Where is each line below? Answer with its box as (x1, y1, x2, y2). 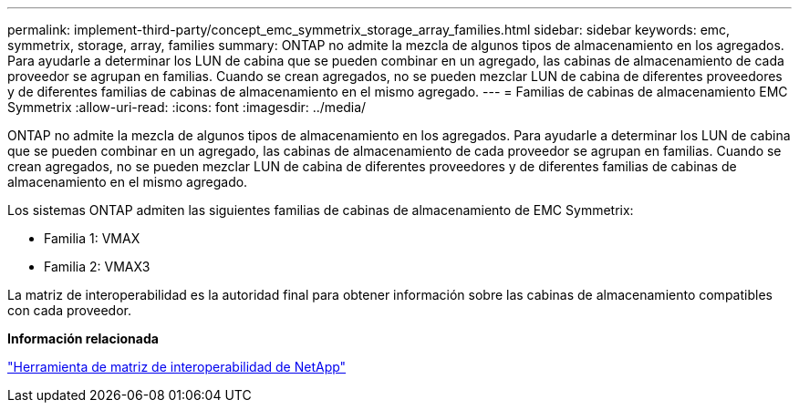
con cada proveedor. (7, 302, 132, 318)
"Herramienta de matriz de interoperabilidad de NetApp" (7, 359, 347, 374)
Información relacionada (7, 331, 159, 346)
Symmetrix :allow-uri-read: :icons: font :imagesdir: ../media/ (7, 99, 367, 115)
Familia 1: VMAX (44, 231, 140, 246)
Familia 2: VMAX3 (44, 259, 150, 274)
